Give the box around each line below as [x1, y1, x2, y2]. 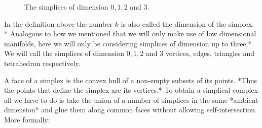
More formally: [4, 114, 50, 124]
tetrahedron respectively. [4, 57, 81, 68]
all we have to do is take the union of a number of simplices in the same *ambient [4, 94, 258, 105]
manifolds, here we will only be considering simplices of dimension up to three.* [4, 38, 252, 48]
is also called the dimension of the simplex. [121, 18, 254, 29]
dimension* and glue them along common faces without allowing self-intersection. [4, 104, 257, 115]
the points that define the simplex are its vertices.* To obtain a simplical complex [4, 85, 258, 95]
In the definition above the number [4, 18, 113, 29]
